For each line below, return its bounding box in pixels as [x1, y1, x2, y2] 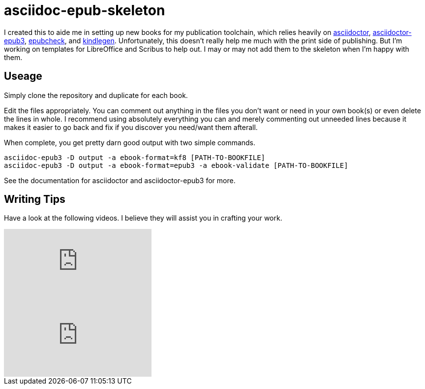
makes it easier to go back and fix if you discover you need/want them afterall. [4, 123, 258, 131]
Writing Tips [4, 193, 65, 206]
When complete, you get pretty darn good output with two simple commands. [4, 138, 256, 147]
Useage [4, 70, 42, 83]
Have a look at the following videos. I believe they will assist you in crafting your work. [4, 214, 282, 223]
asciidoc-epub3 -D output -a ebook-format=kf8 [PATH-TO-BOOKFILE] [4, 153, 266, 162]
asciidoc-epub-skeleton [4, 2, 165, 19]
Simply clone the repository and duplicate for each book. [4, 91, 188, 99]
